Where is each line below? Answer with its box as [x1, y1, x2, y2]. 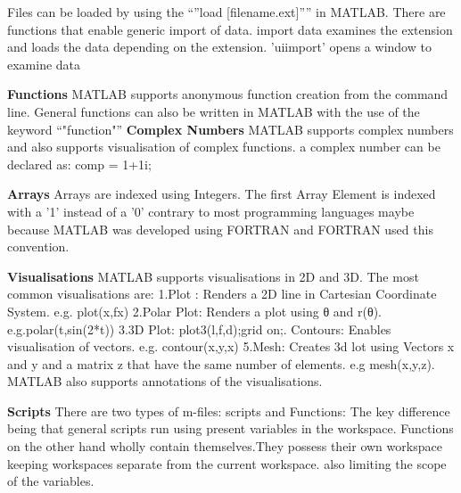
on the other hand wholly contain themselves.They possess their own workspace [7, 437, 442, 456]
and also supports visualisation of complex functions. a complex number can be [7, 137, 440, 156]
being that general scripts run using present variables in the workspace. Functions [7, 419, 454, 438]
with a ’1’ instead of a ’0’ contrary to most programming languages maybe [7, 201, 415, 220]
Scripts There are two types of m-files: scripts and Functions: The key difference [7, 401, 450, 420]
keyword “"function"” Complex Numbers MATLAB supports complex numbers [7, 119, 454, 138]
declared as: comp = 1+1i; [7, 154, 152, 173]
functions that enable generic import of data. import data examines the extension [7, 20, 453, 38]
